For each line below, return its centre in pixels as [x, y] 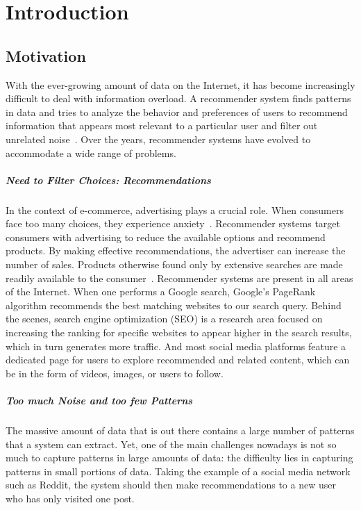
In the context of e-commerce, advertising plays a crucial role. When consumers [175, 209]
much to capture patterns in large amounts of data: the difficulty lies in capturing [179, 458]
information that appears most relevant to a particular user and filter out [162, 125]
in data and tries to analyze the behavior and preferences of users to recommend [177, 112]
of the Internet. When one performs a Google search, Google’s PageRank [161, 291]
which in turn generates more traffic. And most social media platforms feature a [176, 346]
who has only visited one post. [70, 498]
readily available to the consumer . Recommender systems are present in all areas [179, 278]
